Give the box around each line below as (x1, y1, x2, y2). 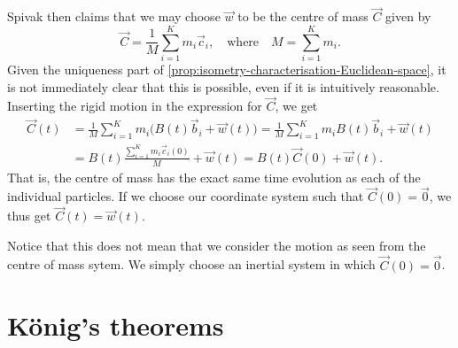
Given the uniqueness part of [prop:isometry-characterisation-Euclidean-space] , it (7, 59, 446, 78)
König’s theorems (7, 307, 224, 344)
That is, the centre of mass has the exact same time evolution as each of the (7, 167, 421, 186)
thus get (7, 206, 51, 225)
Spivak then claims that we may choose (7, 7, 221, 26)
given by (385, 7, 431, 26)
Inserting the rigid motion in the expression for (7, 97, 262, 115)
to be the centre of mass (237, 7, 369, 26)
